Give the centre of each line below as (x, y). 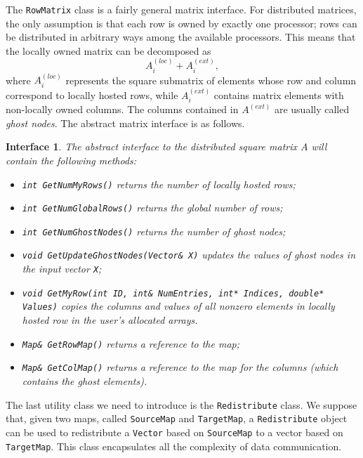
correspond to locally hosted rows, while (92, 94)
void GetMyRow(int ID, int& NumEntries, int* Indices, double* (173, 293)
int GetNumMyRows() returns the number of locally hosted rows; (159, 184)
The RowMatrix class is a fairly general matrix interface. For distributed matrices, (181, 9)
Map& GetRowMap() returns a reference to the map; (131, 343)
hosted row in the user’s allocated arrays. (110, 320)
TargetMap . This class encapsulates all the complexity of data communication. (174, 446)
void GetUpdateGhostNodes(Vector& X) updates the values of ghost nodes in (189, 255)
